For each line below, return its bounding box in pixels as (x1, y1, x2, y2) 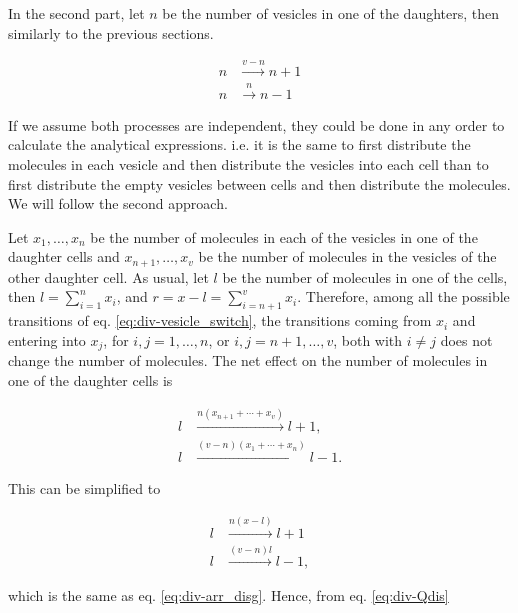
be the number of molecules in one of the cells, (222, 266, 508, 287)
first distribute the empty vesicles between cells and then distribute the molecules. (8, 173, 511, 194)
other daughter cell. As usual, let (8, 266, 209, 287)
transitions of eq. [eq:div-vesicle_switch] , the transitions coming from (8, 310, 432, 331)
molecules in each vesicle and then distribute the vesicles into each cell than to (8, 154, 489, 175)
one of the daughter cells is (8, 369, 173, 390)
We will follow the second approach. (8, 193, 228, 214)
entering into (8, 329, 86, 350)
